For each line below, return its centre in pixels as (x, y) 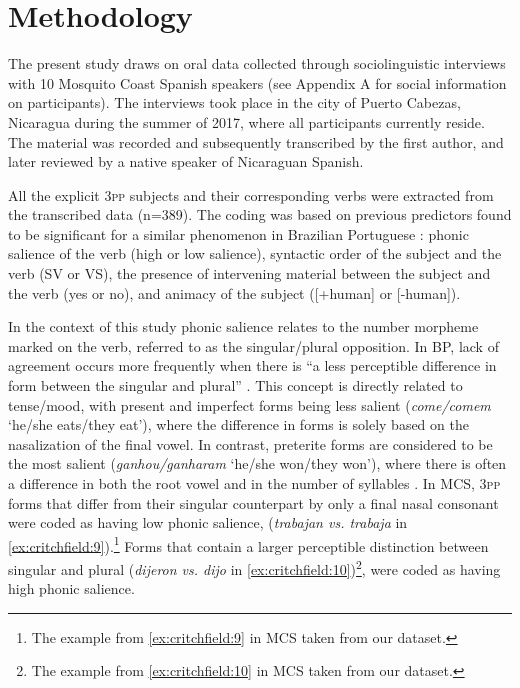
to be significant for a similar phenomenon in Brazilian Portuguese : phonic (238, 233)
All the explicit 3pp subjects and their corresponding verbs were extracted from (251, 194)
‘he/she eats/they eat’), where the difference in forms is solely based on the (238, 424)
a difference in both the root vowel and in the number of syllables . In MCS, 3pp (254, 483)
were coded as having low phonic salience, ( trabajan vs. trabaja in (208, 522)
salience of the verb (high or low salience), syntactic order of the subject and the (255, 253)
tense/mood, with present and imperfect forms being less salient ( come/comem (249, 404)
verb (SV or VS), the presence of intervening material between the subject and (249, 273)
